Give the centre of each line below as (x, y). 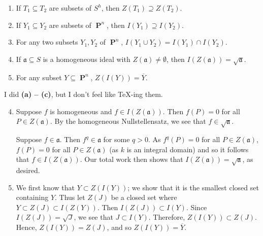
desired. (28, 170)
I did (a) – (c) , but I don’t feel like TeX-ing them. (84, 94)
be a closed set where (144, 197)
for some (117, 139)
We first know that (45, 187)
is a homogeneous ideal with (87, 59)
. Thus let (70, 197)
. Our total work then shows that (131, 159)
